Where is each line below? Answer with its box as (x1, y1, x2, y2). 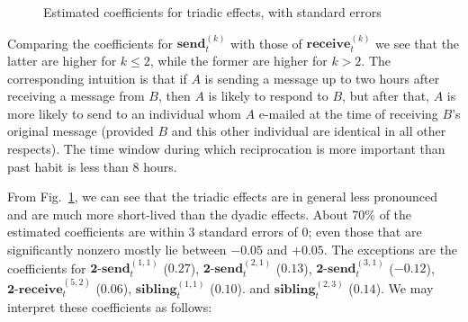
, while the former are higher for (149, 51, 328, 69)
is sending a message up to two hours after (204, 68, 440, 87)
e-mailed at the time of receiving (258, 103, 438, 122)
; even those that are (308, 222, 422, 241)
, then (157, 86, 191, 105)
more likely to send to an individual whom (7, 103, 241, 122)
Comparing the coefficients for (7, 33, 174, 52)
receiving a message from (7, 86, 145, 105)
